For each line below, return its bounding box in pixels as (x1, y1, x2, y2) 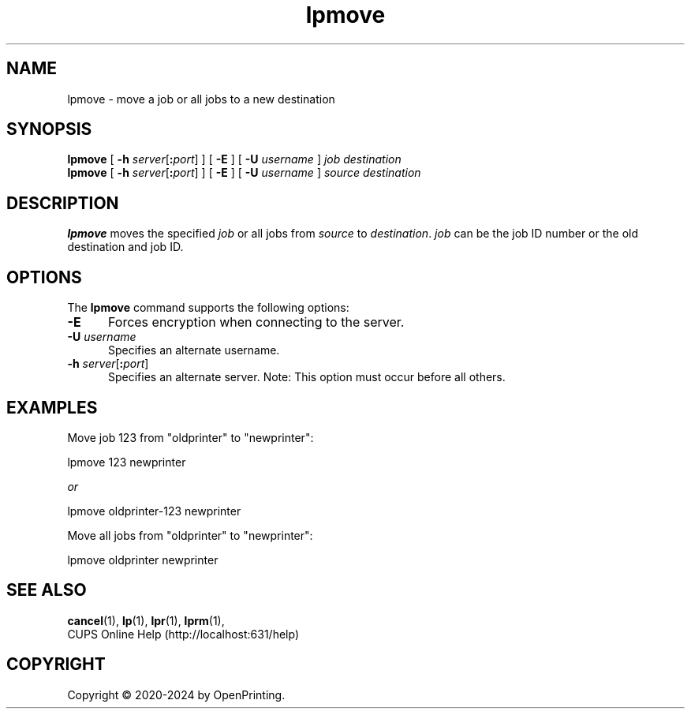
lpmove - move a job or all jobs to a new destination (67, 92, 335, 106)
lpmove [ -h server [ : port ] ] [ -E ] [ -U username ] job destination (67, 152, 402, 167)
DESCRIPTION (6, 193, 119, 213)
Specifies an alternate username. (108, 343, 280, 357)
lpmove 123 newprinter (67, 455, 186, 469)
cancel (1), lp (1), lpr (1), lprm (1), (67, 613, 225, 627)
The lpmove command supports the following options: (67, 301, 349, 315)
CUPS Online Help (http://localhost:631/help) (67, 627, 300, 641)
